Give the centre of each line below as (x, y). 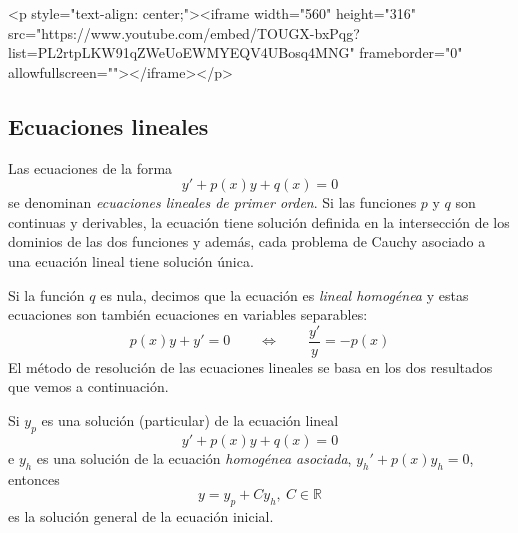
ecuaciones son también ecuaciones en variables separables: (188, 314)
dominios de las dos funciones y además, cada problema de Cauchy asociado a (247, 241)
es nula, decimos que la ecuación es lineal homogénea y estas (284, 294)
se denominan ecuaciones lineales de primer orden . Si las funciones (212, 202)
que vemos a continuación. (88, 386)
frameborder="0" (411, 52)
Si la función (46, 294)
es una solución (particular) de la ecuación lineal (190, 419)
